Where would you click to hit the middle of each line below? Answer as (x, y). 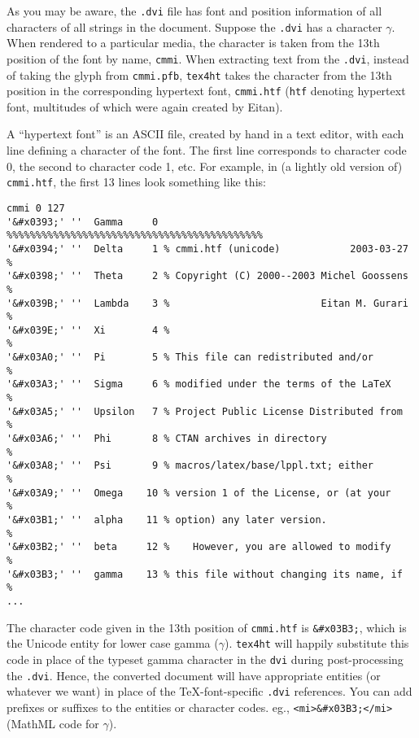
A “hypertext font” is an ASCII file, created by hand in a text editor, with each (205, 134)
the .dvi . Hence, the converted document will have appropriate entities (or (194, 675)
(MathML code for (53, 723)
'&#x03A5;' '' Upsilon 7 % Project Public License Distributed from (205, 411)
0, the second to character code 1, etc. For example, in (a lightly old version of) (205, 166)
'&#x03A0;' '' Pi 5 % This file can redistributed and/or (190, 358)
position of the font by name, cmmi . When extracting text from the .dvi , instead (208, 58)
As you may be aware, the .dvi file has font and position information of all (194, 11)
